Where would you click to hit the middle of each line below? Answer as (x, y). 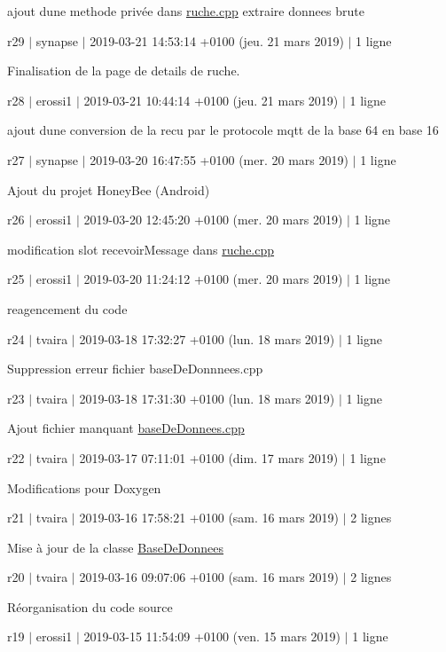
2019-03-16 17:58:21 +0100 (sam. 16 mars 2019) (209, 518)
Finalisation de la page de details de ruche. (124, 71)
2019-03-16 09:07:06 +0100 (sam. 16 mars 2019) (209, 577)
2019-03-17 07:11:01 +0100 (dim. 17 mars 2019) (209, 457)
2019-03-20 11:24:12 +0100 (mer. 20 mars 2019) (213, 279)
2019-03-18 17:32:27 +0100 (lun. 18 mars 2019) (207, 338)
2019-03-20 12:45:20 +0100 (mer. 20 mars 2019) (213, 220)
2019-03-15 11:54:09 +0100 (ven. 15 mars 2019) (212, 636)
